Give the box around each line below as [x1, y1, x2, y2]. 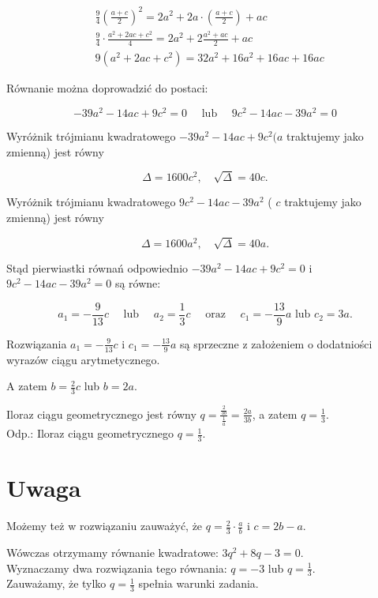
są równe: [114, 275, 161, 291]
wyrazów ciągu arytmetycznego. [6, 351, 160, 367]
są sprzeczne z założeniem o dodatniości [179, 335, 372, 352]
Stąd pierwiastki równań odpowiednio [6, 259, 189, 276]
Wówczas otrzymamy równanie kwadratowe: [6, 544, 219, 561]
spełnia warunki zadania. [138, 575, 259, 592]
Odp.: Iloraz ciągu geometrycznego [6, 425, 174, 442]
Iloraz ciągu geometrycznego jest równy [6, 405, 196, 422]
